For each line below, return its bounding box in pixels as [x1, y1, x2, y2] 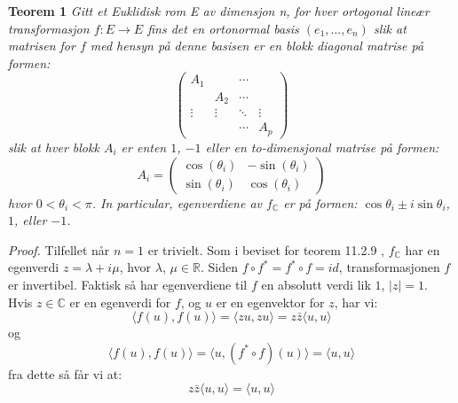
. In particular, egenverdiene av [91, 193, 263, 212]
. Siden [200, 258, 238, 276]
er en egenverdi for [69, 292, 171, 311]
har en [405, 240, 440, 259]
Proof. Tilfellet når [8, 240, 110, 259]
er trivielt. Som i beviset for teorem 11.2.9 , [147, 240, 384, 259]
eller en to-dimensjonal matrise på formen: [205, 137, 439, 156]
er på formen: [283, 193, 358, 212]
